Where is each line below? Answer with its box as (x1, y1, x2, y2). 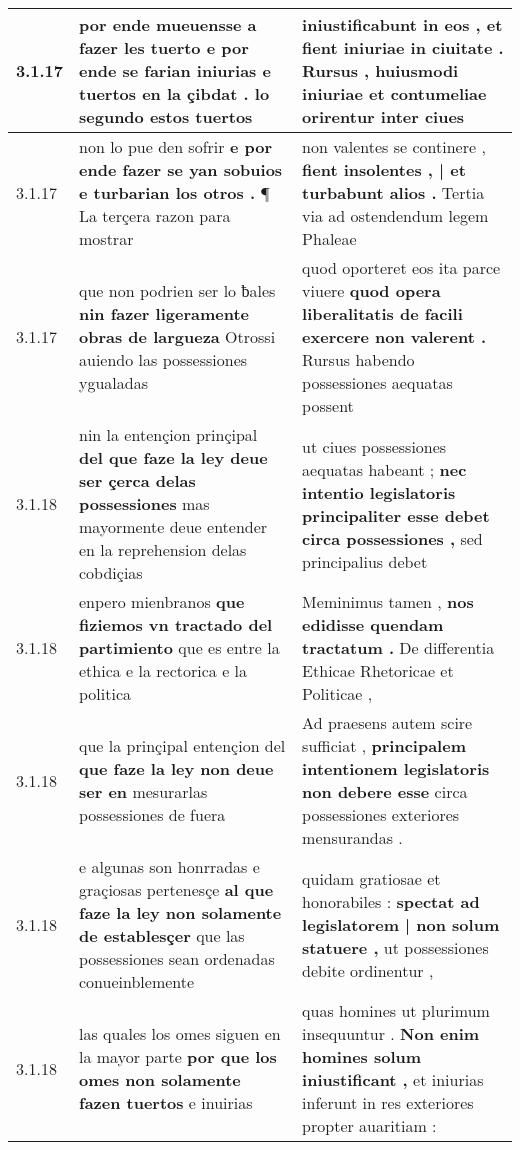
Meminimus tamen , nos (302, 590, 474, 613)
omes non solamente (79, 1068, 241, 1091)
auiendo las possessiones (79, 348, 248, 371)
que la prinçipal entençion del (79, 734, 286, 757)
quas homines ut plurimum (302, 999, 490, 1022)
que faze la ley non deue (79, 757, 274, 780)
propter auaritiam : (302, 1114, 437, 1137)
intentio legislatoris (302, 480, 456, 504)
